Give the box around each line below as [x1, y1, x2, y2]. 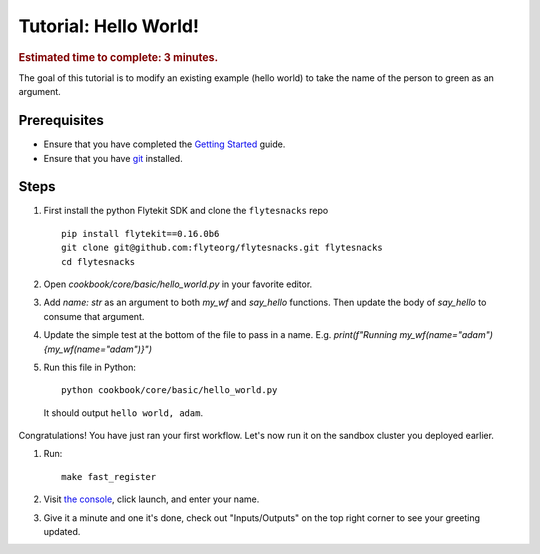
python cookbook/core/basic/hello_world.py [61, 385, 278, 396]
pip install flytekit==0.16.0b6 [61, 228, 220, 239]
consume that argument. [43, 310, 145, 322]
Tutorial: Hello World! [18, 15, 200, 37]
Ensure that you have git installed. [43, 152, 184, 164]
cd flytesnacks [61, 256, 136, 267]
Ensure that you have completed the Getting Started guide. [43, 138, 286, 150]
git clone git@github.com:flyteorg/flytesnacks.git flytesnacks [61, 242, 384, 254]
